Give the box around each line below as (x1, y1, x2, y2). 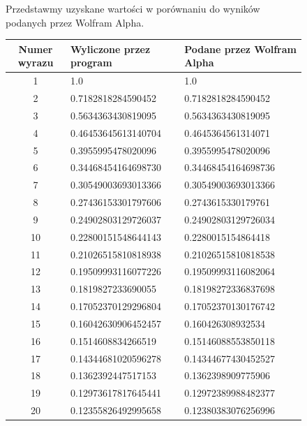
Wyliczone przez (70, 41, 151, 56)
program (70, 55, 112, 70)
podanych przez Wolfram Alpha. (6, 15, 144, 29)
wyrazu (17, 55, 54, 70)
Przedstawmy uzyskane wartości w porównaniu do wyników (6, 1, 260, 15)
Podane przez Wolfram (184, 41, 297, 56)
